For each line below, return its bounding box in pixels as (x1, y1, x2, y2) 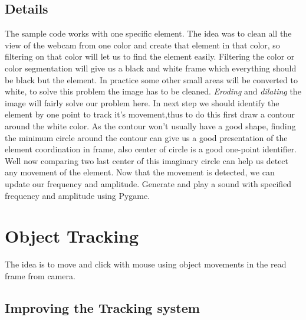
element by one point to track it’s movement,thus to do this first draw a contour (5, 108, 295, 120)
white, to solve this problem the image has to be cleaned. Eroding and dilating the (5, 85, 301, 97)
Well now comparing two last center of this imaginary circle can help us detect (5, 154, 289, 166)
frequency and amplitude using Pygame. (5, 189, 150, 201)
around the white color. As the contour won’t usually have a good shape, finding (5, 119, 296, 132)
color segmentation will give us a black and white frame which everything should (5, 61, 297, 74)
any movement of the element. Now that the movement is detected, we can (5, 166, 275, 178)
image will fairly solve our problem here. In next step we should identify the (5, 96, 279, 109)
